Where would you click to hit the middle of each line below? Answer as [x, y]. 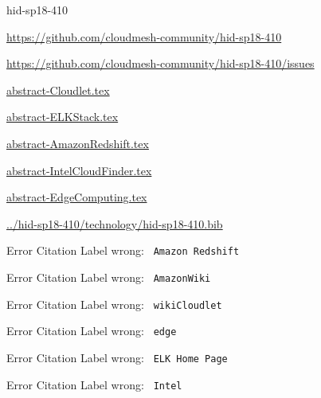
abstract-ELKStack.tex [63, 117]
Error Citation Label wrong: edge [92, 331]
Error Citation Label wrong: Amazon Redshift [123, 250]
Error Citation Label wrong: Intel [94, 384]
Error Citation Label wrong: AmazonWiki [109, 277]
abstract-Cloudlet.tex [58, 90]
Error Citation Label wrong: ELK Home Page [117, 357]
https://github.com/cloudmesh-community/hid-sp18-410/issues [160, 63]
